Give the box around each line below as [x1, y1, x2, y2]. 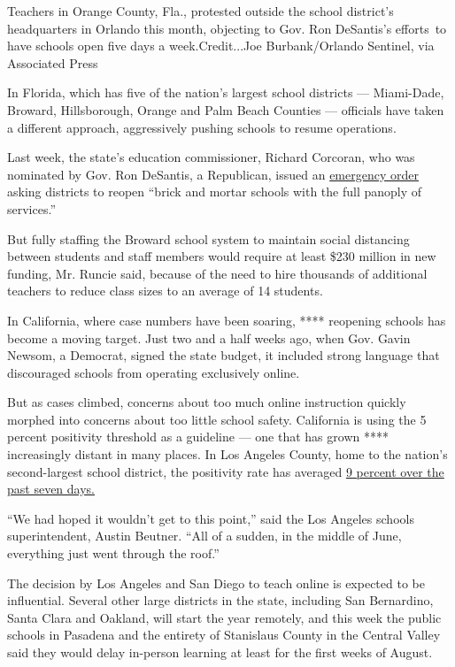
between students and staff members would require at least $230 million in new [7, 247, 436, 265]
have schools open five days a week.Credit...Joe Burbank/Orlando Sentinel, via [7, 36, 435, 55]
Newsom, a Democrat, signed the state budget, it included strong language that [7, 346, 440, 364]
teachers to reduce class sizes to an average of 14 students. [7, 281, 323, 300]
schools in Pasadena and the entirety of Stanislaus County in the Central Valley [7, 625, 441, 644]
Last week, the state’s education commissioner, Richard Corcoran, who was [7, 148, 415, 166]
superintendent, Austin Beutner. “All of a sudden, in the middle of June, [7, 526, 402, 545]
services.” [7, 199, 57, 218]
